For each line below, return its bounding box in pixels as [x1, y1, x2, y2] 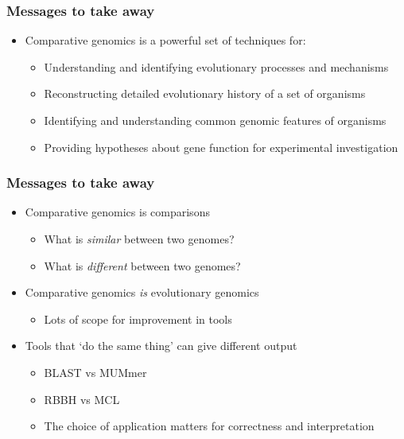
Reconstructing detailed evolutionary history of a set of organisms [44, 85, 366, 102]
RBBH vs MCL [44, 390, 120, 407]
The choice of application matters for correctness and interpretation [44, 418, 375, 434]
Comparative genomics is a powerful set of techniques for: [25, 32, 306, 49]
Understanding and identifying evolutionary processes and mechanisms [44, 58, 389, 75]
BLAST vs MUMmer [44, 363, 147, 380]
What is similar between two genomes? [44, 231, 235, 247]
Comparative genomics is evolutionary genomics [25, 284, 259, 301]
